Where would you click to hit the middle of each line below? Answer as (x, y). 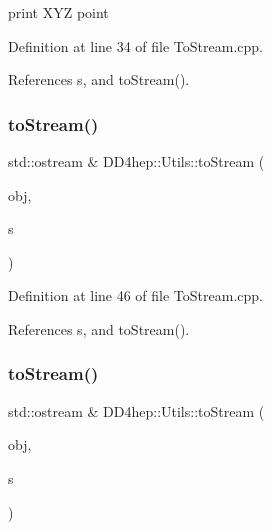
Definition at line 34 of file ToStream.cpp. (135, 45)
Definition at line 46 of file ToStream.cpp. (135, 295)
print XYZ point (58, 12)
